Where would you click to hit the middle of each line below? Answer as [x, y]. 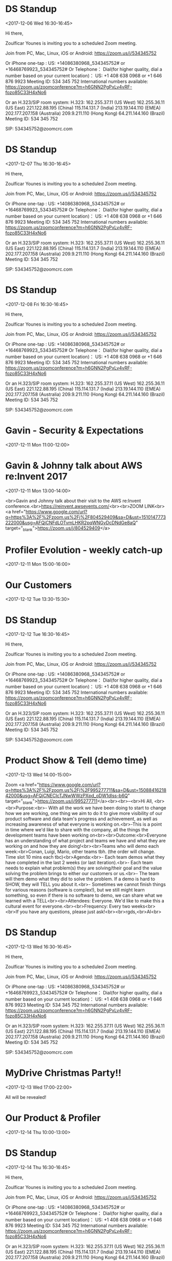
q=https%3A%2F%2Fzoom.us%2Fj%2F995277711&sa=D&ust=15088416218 [86, 790]
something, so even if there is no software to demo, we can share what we [84, 895]
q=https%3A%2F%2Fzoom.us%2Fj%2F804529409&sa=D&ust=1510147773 [86, 517]
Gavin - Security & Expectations [74, 431]
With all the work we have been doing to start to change [107, 808]
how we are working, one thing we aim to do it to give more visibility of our [84, 813]
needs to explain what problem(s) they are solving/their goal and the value [84, 868]
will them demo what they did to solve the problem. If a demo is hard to [80, 879]
